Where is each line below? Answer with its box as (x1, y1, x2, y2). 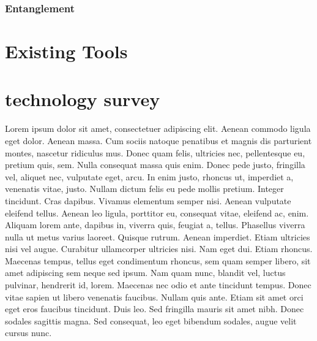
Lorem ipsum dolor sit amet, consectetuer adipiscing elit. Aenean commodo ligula (5, 122, 311, 135)
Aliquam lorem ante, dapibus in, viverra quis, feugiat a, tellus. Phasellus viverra (5, 218, 305, 231)
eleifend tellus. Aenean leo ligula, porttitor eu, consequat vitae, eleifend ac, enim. (5, 206, 309, 219)
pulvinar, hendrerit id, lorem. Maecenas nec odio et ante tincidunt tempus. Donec (5, 278, 311, 291)
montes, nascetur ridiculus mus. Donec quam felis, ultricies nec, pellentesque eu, (5, 146, 305, 159)
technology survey (5, 86, 160, 112)
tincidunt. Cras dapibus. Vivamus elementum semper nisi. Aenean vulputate (5, 194, 291, 207)
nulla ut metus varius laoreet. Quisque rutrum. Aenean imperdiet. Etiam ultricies (5, 230, 310, 243)
